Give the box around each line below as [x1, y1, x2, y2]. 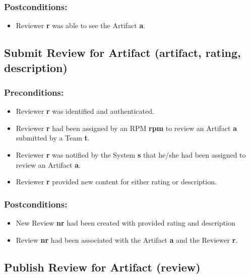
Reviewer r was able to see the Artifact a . [16, 20, 146, 31]
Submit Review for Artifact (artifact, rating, [4, 45, 241, 60]
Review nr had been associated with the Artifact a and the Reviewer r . [16, 234, 238, 245]
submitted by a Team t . [16, 132, 90, 143]
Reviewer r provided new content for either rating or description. [16, 176, 217, 187]
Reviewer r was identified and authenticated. [16, 106, 154, 116]
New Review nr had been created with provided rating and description [16, 217, 235, 228]
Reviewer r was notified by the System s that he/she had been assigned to [16, 149, 246, 160]
